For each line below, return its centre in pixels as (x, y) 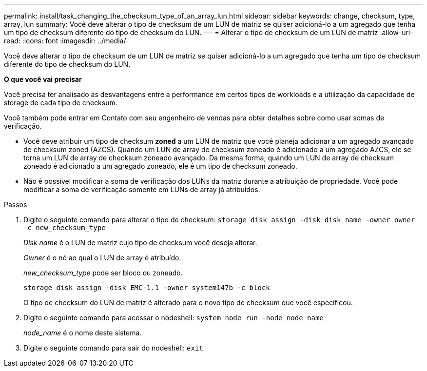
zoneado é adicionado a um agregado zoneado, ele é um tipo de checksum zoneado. (160, 166)
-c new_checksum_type (65, 228)
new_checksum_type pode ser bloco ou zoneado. (103, 273)
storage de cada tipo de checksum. (61, 103)
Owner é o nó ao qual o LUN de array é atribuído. (102, 258)
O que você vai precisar (43, 79)
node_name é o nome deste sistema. (83, 333)
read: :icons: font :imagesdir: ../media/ (65, 41)
